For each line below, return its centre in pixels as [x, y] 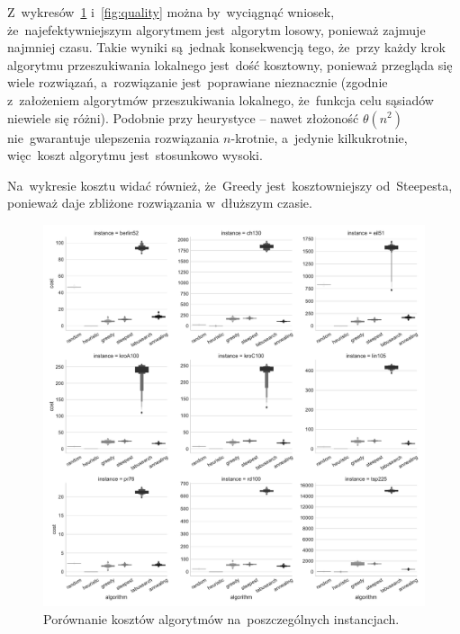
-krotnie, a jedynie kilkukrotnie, [319, 137]
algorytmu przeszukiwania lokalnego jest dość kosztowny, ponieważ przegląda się [230, 64]
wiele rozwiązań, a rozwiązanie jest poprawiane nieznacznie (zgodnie [198, 82]
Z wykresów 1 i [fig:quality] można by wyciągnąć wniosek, [171, 12]
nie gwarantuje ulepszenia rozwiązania [113, 137]
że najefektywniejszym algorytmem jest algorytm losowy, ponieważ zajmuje [216, 29]
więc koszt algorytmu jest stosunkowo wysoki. [135, 155]
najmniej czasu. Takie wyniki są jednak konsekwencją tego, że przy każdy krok [226, 47]
